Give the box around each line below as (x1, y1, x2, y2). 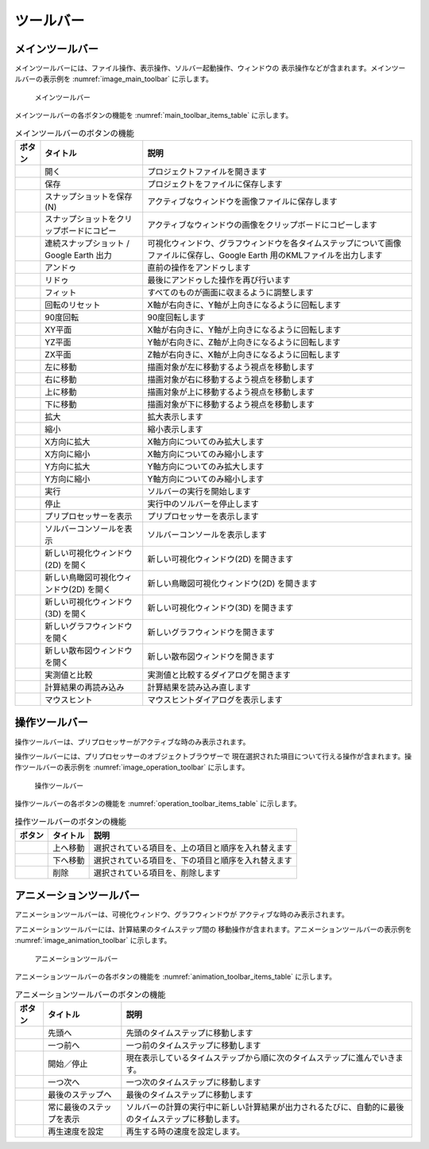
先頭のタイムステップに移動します (126, 1027, 253, 1038)
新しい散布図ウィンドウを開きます (147, 651, 276, 662)
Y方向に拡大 (44, 462, 91, 472)
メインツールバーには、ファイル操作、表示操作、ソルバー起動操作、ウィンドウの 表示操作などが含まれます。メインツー (14, 64, 406, 73)
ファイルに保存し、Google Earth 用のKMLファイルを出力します (147, 250, 383, 260)
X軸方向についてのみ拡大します (147, 436, 265, 447)
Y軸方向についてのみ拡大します (147, 462, 265, 472)
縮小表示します (147, 424, 204, 434)
